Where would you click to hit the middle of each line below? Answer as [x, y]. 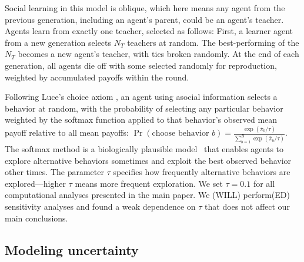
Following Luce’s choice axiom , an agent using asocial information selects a [141, 97]
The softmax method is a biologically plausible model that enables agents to [144, 149]
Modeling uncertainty [72, 249]
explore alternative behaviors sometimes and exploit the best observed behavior [148, 160]
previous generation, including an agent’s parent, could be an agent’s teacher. [144, 19]
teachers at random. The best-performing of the [213, 42]
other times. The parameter [54, 172]
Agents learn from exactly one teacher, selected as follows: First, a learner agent [149, 31]
